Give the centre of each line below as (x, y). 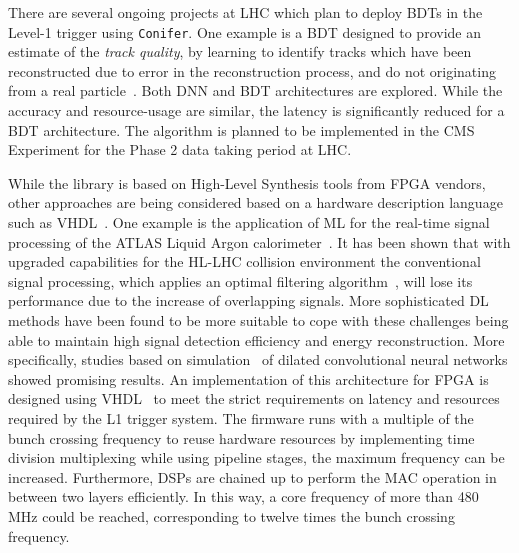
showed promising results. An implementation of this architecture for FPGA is (248, 378)
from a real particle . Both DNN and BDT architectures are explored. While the (255, 90)
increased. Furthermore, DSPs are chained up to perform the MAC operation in (252, 476)
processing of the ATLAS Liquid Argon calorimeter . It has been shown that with (259, 241)
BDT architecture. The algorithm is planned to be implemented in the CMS (241, 129)
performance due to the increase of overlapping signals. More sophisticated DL (248, 300)
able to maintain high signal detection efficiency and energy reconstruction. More (256, 339)
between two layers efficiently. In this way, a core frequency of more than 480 (243, 496)
